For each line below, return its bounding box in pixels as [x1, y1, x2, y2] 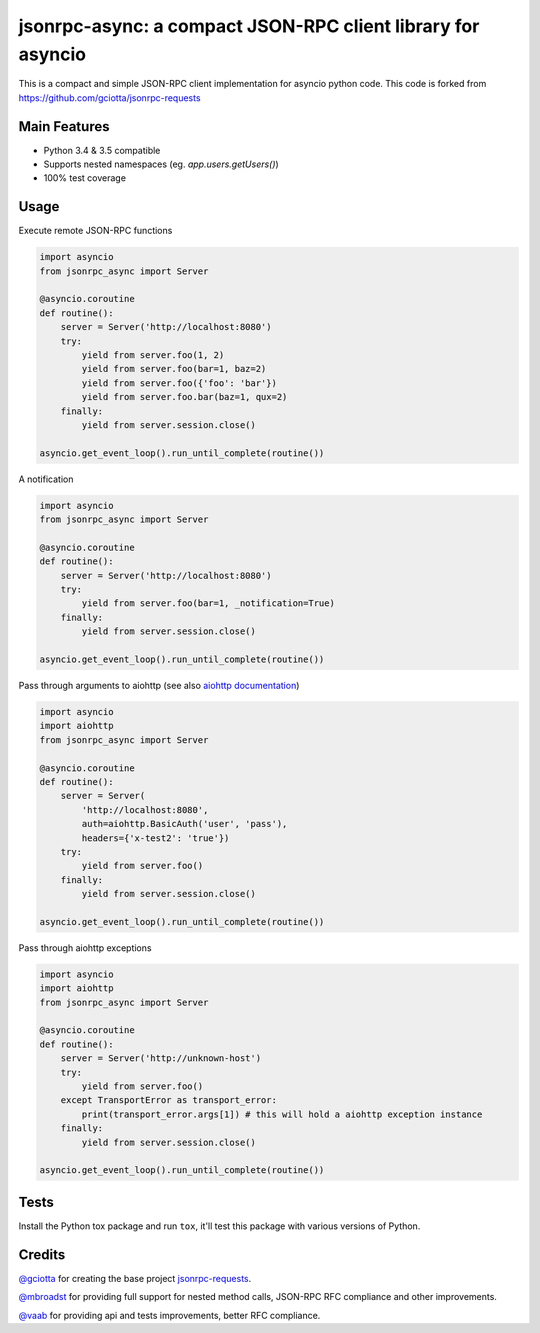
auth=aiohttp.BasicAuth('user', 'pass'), [81, 818, 288, 830]
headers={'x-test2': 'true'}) [81, 832, 230, 844]
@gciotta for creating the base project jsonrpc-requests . [18, 1272, 252, 1284]
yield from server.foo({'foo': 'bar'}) [81, 377, 277, 389]
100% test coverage [43, 172, 127, 184]
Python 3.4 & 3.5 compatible [43, 144, 161, 156]
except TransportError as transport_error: [60, 1095, 277, 1106]
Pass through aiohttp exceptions [18, 941, 152, 954]
